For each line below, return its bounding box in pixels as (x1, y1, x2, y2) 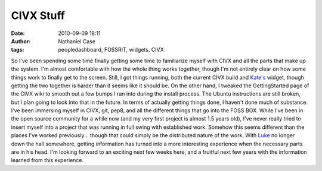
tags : (11, 46, 24, 53)
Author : (11, 37, 31, 45)
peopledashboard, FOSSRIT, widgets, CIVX (58, 46, 164, 53)
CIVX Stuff (11, 9, 65, 22)
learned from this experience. (11, 157, 84, 164)
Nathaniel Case (58, 37, 95, 45)
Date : (11, 30, 25, 37)
